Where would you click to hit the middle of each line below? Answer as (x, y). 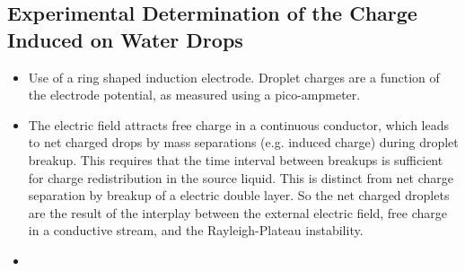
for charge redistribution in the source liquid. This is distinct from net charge (241, 177)
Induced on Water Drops (125, 39)
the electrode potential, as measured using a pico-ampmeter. (194, 95)
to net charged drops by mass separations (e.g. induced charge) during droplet (243, 142)
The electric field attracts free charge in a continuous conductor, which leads (239, 124)
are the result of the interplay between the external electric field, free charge (237, 212)
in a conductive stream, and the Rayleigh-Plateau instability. (196, 230)
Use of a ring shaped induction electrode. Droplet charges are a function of (234, 77)
